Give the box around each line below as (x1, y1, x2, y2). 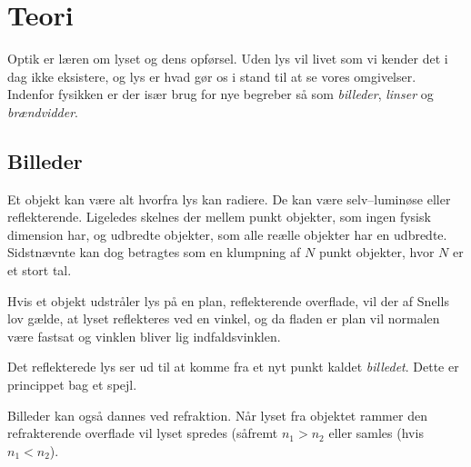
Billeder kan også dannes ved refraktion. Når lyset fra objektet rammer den (7, 405, 427, 424)
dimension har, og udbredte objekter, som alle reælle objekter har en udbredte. (7, 224, 447, 243)
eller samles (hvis (328, 423, 424, 442)
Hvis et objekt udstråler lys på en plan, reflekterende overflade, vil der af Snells (7, 291, 449, 310)
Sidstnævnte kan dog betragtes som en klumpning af (7, 243, 301, 262)
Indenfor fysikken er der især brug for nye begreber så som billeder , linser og (7, 84, 434, 104)
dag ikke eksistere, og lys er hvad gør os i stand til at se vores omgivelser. (7, 66, 416, 85)
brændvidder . (7, 102, 78, 121)
